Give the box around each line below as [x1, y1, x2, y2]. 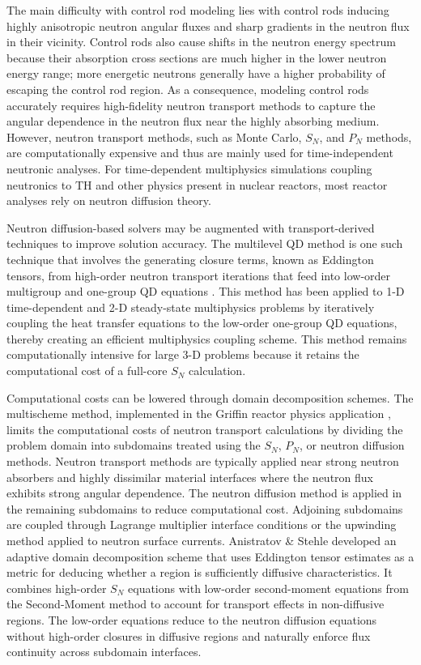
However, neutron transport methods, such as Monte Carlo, [6, 128, 302, 145]
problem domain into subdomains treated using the [6, 437, 261, 454]
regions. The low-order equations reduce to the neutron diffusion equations [6, 611, 377, 628]
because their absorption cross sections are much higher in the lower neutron [6, 49, 387, 66]
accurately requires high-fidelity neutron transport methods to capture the [6, 96, 376, 113]
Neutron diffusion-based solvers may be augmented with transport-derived [6, 219, 375, 236]
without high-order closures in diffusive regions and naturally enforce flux [6, 627, 371, 644]
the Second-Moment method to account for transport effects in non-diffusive [6, 595, 385, 612]
